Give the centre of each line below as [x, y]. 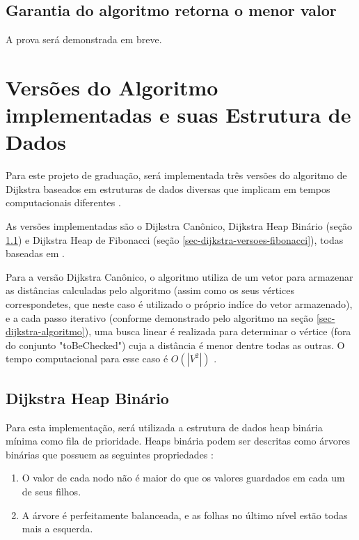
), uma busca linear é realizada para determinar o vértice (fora [218, 331]
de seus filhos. [51, 491]
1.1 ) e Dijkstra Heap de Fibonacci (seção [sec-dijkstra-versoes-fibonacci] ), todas [175, 239]
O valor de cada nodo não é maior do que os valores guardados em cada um [183, 478]
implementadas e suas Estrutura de [178, 115]
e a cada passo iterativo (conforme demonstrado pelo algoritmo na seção [160, 317]
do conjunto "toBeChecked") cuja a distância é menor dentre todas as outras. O [175, 345]
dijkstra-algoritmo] [45, 331]
